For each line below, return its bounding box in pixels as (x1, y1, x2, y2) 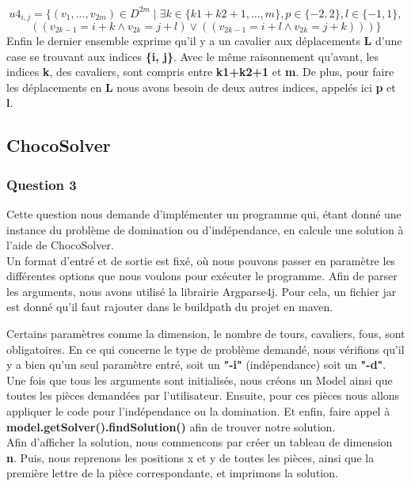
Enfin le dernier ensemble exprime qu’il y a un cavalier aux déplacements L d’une (6, 32, 402, 48)
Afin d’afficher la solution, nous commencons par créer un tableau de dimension (6, 434, 393, 450)
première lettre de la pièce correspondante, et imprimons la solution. (6, 465, 338, 481)
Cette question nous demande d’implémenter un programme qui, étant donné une (6, 205, 401, 222)
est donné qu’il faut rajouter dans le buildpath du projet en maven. (6, 298, 333, 315)
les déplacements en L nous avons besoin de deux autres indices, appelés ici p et (6, 78, 396, 95)
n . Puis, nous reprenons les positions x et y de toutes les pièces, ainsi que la (6, 449, 375, 465)
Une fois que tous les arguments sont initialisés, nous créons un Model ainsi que (6, 371, 393, 388)
